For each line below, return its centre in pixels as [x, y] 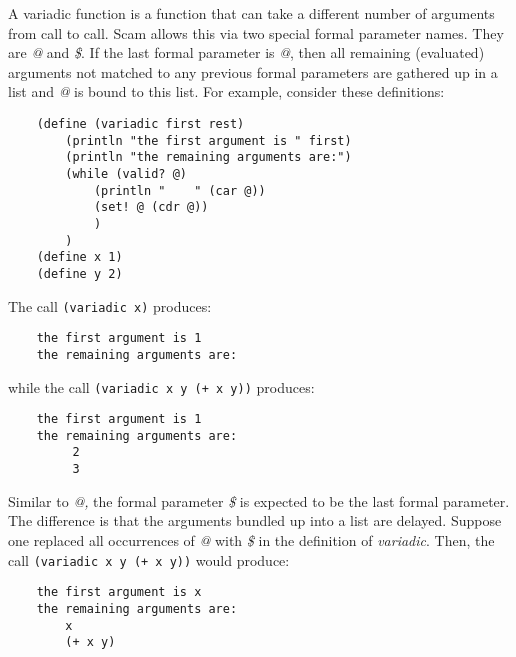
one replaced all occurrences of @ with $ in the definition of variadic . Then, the [251, 539]
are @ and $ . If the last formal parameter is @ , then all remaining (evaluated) [246, 52]
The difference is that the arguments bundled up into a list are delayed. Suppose [255, 520]
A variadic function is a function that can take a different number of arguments [251, 13]
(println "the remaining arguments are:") [208, 157]
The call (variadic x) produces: [110, 305]
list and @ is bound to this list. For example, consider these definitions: [226, 91]
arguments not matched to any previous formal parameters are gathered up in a [253, 71]
